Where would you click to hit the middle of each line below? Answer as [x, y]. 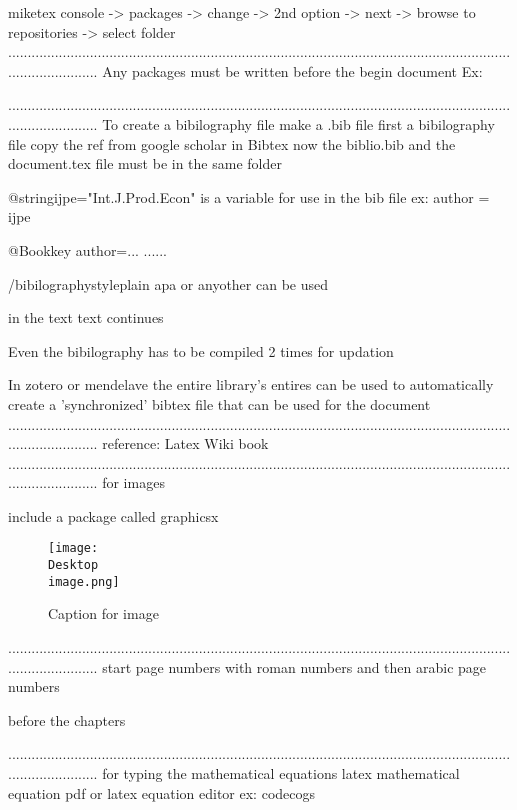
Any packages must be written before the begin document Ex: [292, 70]
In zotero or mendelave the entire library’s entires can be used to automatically [251, 384]
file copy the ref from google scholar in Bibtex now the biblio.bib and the [232, 143]
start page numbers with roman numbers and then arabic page [294, 666]
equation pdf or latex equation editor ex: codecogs [162, 792]
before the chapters [67, 719]
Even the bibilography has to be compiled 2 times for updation [201, 350]
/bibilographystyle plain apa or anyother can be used [168, 283]
